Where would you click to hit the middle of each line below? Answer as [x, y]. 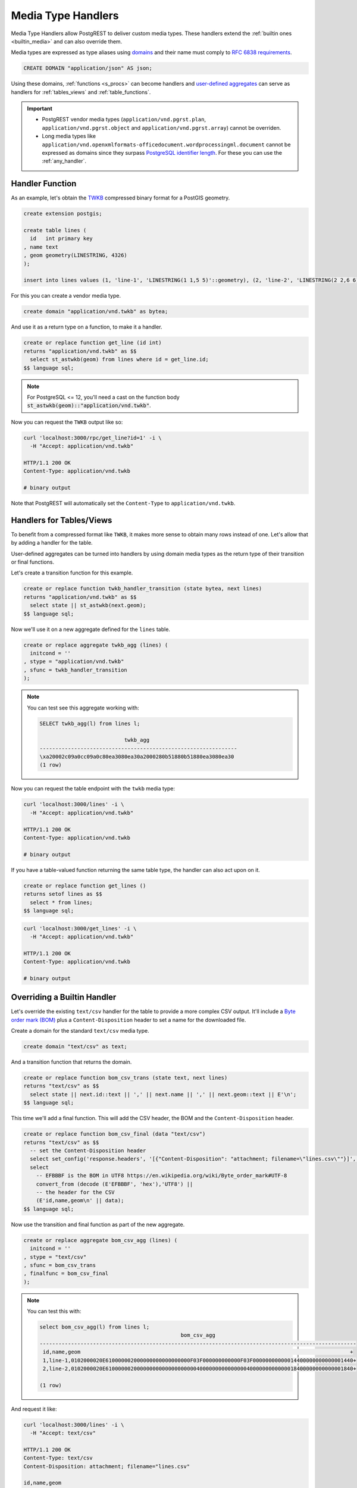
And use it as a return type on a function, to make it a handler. [87, 327]
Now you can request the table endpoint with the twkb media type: [93, 789]
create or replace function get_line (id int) [93, 343]
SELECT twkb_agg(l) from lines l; [90, 723]
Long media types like [69, 136]
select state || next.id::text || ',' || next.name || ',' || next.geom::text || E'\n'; [163, 1094]
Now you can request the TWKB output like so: [67, 422]
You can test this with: [54, 1311]
